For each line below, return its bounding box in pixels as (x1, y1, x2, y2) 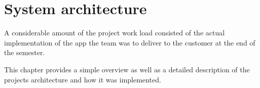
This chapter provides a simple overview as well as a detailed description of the (4, 64, 250, 74)
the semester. (4, 47, 45, 58)
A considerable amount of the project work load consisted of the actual (4, 27, 225, 38)
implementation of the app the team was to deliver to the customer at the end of (4, 37, 255, 48)
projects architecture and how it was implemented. (4, 74, 161, 84)
